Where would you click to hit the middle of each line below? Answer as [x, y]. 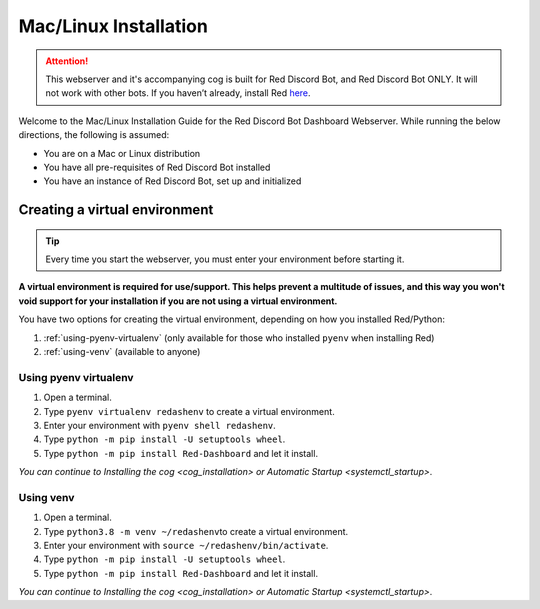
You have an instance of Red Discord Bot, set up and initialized [172, 181]
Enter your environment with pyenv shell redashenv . [160, 425]
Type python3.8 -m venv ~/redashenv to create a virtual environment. [196, 531]
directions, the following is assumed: [94, 135]
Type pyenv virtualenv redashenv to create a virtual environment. [189, 411]
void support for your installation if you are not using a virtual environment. [178, 301]
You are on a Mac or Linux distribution [122, 153]
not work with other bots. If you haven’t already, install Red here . [178, 93]
